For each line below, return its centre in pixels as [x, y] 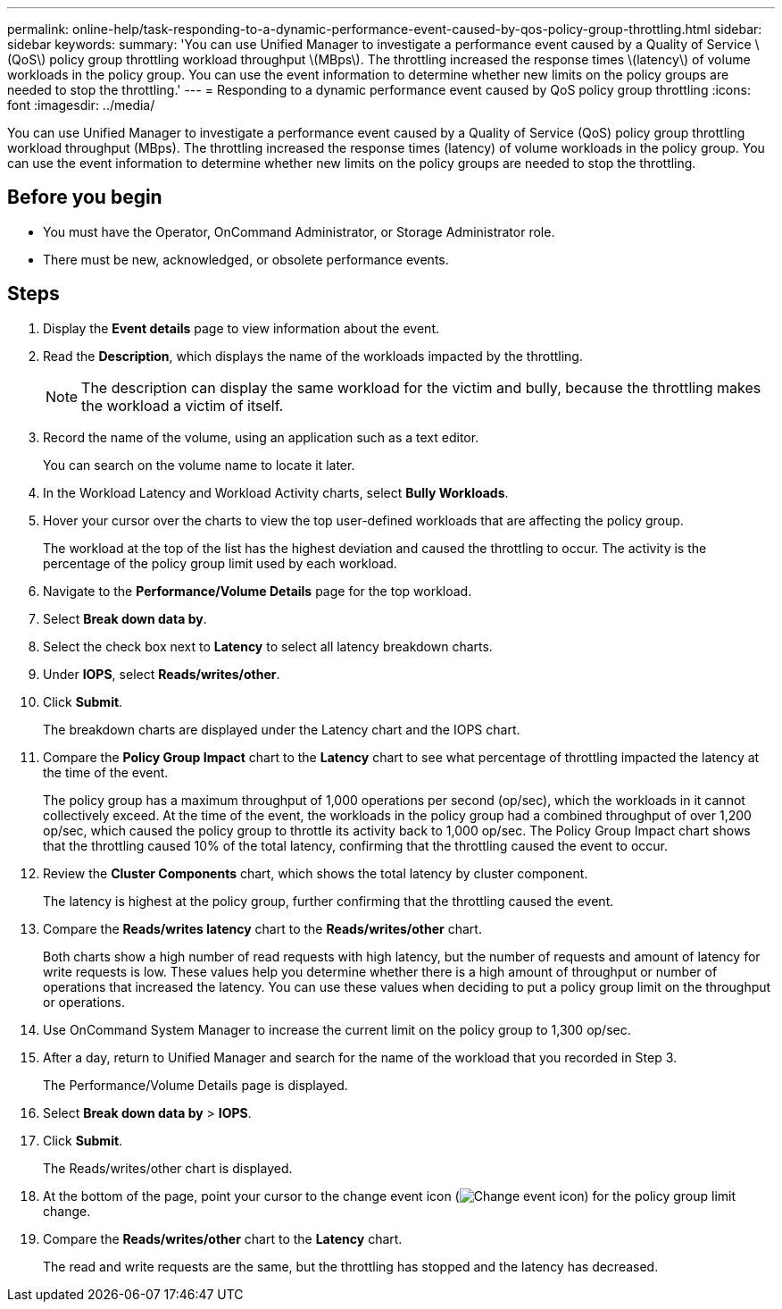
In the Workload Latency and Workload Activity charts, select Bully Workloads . [276, 492]
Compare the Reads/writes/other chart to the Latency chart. [223, 1238]
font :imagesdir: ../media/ [81, 105]
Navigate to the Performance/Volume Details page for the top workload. [258, 591]
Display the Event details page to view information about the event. [241, 328]
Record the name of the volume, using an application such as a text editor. [261, 437]
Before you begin [85, 197]
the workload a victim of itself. [183, 405]
